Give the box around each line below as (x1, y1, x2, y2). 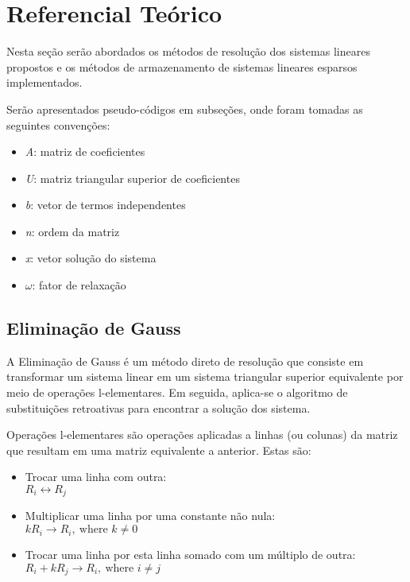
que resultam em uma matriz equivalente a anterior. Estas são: (6, 441, 311, 458)
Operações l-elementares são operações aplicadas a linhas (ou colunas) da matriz (6, 426, 398, 443)
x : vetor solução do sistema (25, 250, 157, 266)
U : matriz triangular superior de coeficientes (25, 169, 240, 186)
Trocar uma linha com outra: (25, 468, 167, 485)
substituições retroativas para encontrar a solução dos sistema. (6, 399, 311, 416)
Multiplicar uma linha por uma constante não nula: (25, 507, 276, 524)
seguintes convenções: (6, 116, 110, 133)
